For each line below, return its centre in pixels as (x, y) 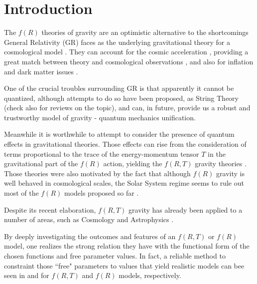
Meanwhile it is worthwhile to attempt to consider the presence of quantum (119, 134)
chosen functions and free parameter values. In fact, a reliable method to (115, 256)
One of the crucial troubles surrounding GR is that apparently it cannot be (119, 88)
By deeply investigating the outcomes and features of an (90, 236)
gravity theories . (221, 163)
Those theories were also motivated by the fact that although (97, 173)
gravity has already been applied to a (186, 209)
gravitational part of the (41, 163)
